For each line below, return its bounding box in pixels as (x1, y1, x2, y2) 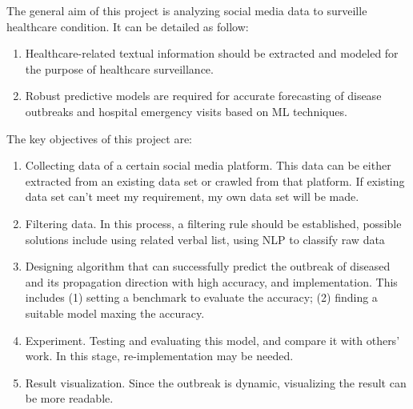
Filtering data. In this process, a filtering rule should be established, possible (25, 215, 402, 231)
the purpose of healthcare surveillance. (25, 60, 214, 77)
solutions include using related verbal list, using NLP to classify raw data (25, 231, 385, 247)
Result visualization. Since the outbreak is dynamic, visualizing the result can (25, 374, 407, 391)
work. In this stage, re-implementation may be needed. (25, 347, 294, 364)
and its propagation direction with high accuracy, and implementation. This (25, 273, 398, 290)
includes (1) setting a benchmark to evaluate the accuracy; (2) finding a (25, 289, 378, 306)
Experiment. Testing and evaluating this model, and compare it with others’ (25, 331, 400, 348)
